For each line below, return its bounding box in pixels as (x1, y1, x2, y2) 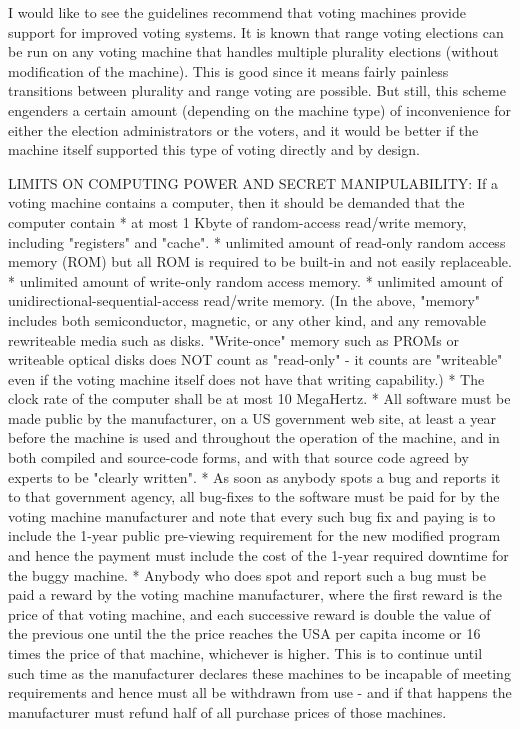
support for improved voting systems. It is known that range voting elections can (8, 21, 504, 42)
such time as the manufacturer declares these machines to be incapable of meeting (8, 662, 511, 683)
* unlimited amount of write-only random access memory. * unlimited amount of (8, 270, 503, 291)
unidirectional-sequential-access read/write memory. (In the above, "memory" (8, 290, 481, 311)
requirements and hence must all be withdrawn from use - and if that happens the (8, 682, 512, 703)
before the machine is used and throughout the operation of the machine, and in (8, 427, 500, 448)
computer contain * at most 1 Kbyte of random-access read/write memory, (8, 211, 467, 232)
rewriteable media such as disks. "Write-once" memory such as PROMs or (8, 329, 459, 350)
